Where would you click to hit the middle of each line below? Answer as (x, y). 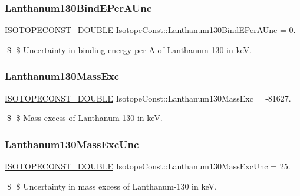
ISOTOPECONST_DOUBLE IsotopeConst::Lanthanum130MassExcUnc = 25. (148, 166)
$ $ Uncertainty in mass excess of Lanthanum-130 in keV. (112, 186)
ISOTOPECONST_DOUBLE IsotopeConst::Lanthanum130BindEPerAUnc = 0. (150, 30)
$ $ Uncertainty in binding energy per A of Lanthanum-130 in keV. (129, 49)
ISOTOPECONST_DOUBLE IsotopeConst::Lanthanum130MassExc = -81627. (148, 98)
